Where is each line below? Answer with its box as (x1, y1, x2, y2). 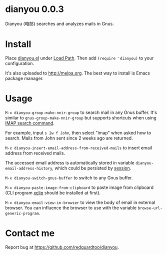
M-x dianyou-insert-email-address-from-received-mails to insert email (5, 144, 152, 150)
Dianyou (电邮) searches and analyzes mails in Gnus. (5, 20, 114, 26)
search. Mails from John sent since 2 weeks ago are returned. (5, 135, 133, 141)
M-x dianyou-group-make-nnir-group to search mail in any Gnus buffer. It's (5, 109, 157, 115)
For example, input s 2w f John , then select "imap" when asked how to (5, 129, 151, 135)
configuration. (5, 60, 34, 66)
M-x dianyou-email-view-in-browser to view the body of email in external (5, 199, 155, 205)
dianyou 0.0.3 (5, 3, 64, 15)
